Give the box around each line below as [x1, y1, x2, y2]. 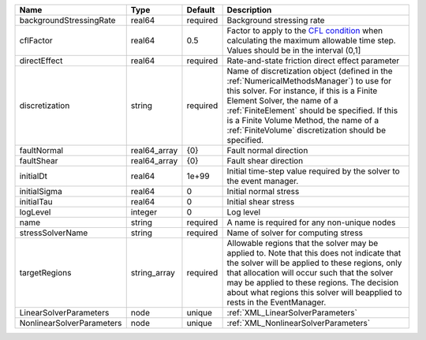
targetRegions [19, 267, 72, 278]
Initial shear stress [226, 196, 295, 207]
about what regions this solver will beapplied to [226, 287, 402, 297]
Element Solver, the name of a [226, 95, 338, 106]
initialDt [19, 170, 47, 181]
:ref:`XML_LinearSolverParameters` [226, 308, 358, 318]
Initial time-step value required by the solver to [226, 166, 400, 177]
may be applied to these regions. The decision [226, 277, 399, 288]
